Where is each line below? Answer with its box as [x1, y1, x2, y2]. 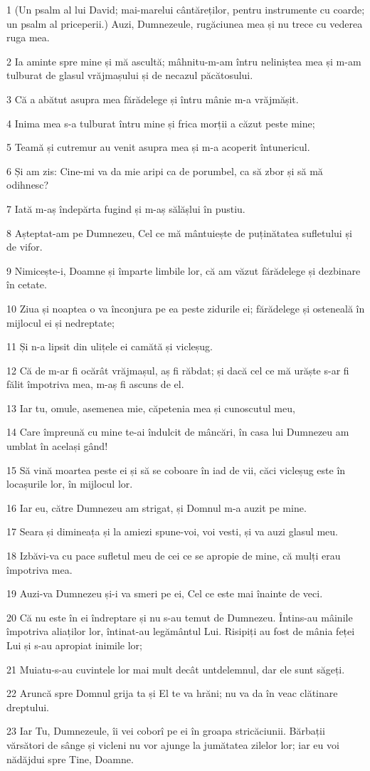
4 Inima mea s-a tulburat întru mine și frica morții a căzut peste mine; [6, 115, 315, 130]
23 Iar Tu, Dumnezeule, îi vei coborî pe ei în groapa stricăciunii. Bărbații [6, 723, 325, 738]
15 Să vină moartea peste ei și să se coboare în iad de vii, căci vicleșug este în [6, 462, 346, 477]
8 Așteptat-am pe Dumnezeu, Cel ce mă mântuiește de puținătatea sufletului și [6, 225, 352, 240]
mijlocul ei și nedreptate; [6, 315, 115, 330]
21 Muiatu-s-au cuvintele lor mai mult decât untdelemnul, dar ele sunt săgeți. [6, 661, 345, 676]
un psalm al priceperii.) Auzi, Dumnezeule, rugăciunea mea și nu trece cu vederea [6, 16, 363, 31]
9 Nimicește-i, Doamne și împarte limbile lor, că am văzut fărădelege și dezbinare [6, 263, 361, 278]
